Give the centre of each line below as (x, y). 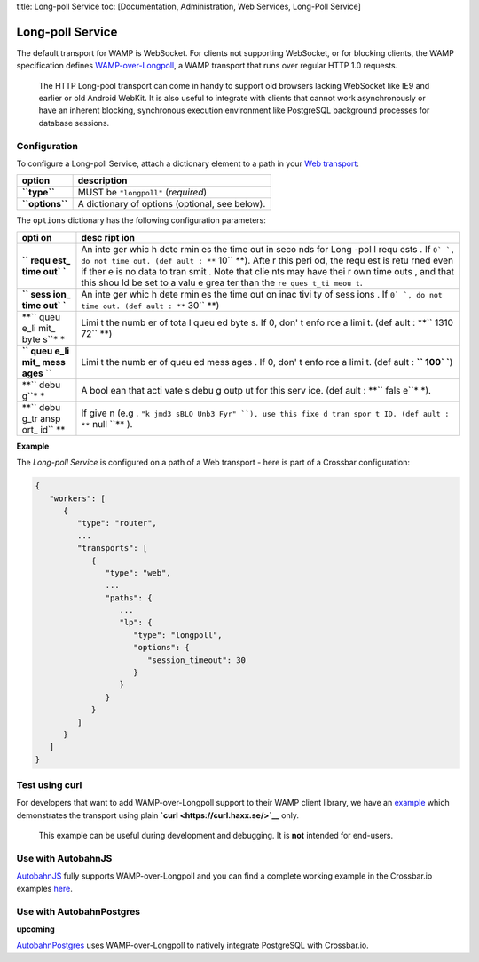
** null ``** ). (107, 424)
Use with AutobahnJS (64, 859)
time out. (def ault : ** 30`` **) (150, 305)
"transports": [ (112, 548)
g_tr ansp (41, 418)
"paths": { (129, 598)
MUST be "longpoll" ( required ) (142, 193)
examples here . (44, 888)
